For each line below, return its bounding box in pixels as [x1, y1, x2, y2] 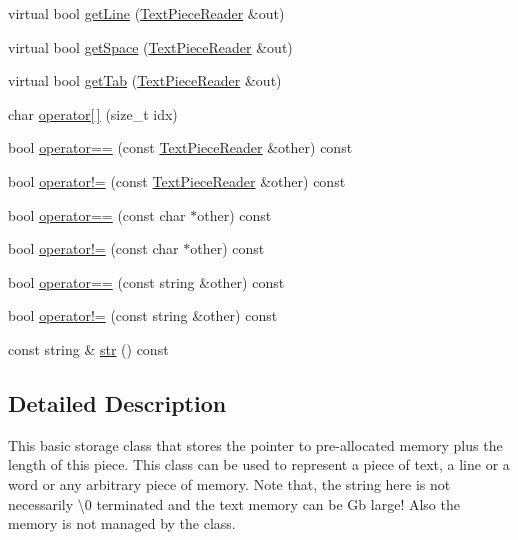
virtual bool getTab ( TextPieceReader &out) [8, 70, 282, 91]
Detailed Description [8, 387, 227, 418]
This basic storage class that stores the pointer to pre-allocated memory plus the [8, 434, 503, 455]
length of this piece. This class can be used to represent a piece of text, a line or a [8, 454, 510, 475]
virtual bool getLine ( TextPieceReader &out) [8, 3, 285, 23]
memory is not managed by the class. [8, 513, 236, 534]
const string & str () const [8, 338, 169, 359]
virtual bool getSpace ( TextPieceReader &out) [8, 36, 293, 57]
